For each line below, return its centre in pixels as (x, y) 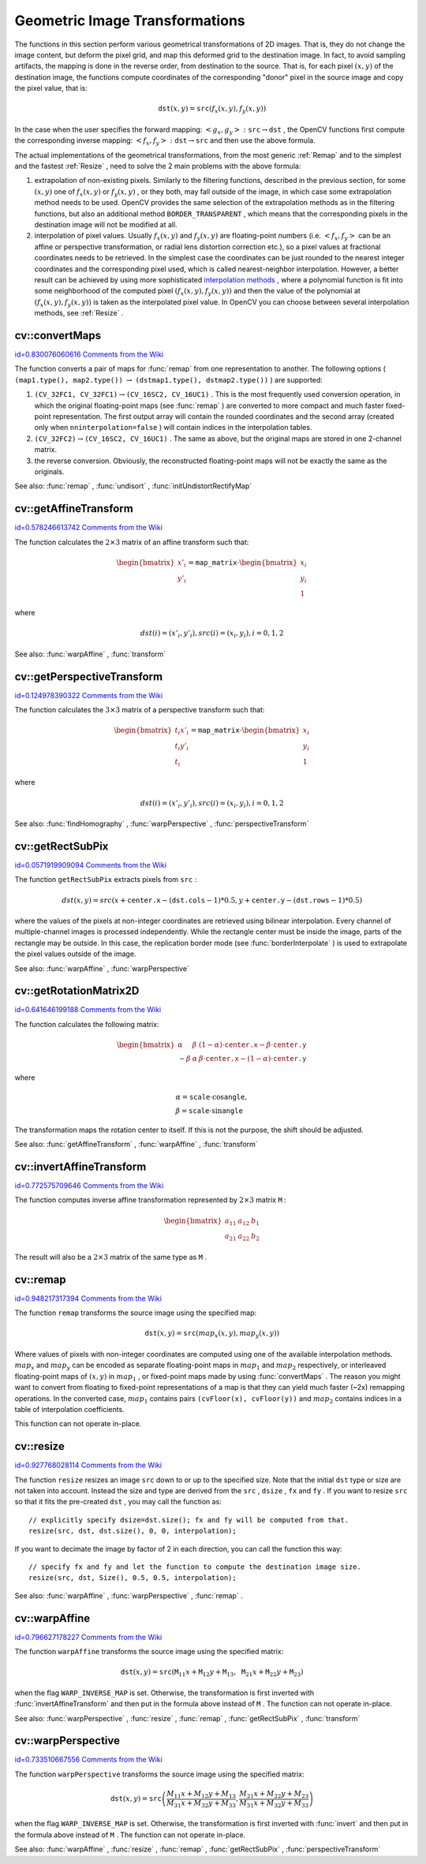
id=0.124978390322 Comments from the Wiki (89, 695)
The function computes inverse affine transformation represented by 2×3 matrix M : (151, 1200)
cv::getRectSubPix (62, 846)
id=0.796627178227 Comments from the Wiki (88, 1637)
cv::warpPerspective (67, 1741)
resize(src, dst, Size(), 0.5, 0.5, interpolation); (133, 1578)
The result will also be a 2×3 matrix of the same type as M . (111, 1257)
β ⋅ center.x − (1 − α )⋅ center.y (252, 1058)
